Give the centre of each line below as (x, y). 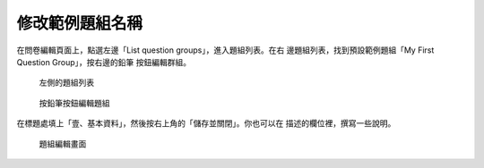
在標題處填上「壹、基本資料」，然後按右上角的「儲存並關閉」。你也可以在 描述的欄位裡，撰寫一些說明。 (206, 123)
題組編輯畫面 (63, 144)
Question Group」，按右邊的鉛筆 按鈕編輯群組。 (104, 62)
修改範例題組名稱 (80, 23)
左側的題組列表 (66, 83)
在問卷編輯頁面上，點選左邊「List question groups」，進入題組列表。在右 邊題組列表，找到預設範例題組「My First (225, 50)
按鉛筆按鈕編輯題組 (74, 103)
